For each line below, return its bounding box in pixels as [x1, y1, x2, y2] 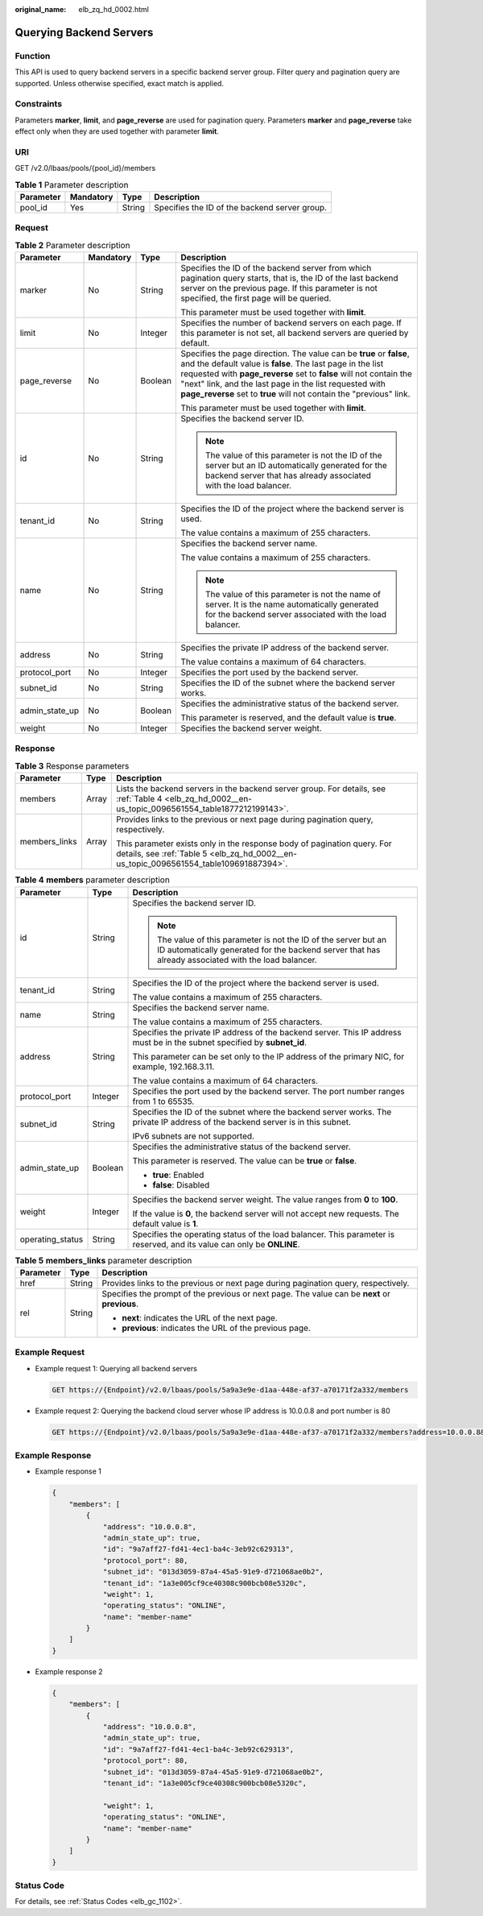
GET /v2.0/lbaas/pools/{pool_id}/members [14, 164, 156, 173]
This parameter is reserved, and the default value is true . [180, 712, 397, 724]
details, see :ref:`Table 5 [115, 848, 208, 860]
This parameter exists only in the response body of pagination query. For [115, 838, 392, 849]
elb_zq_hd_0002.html [78, 5, 149, 14]
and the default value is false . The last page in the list [180, 359, 384, 370]
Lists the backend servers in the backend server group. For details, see [115, 783, 386, 794]
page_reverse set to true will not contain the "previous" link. [180, 388, 411, 400]
